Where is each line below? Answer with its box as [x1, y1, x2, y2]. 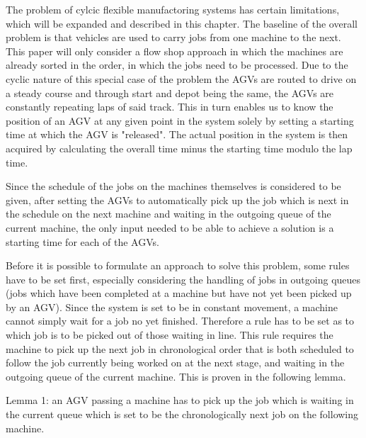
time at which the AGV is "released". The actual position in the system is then [6, 127, 348, 142]
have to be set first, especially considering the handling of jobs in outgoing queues [6, 271, 361, 286]
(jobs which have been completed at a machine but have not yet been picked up [6, 286, 352, 301]
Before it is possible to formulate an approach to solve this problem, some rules [6, 258, 350, 273]
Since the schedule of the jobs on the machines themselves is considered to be [6, 179, 341, 193]
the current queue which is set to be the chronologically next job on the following [6, 407, 359, 422]
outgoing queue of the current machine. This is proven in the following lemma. [6, 369, 346, 383]
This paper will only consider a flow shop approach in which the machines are [6, 43, 343, 58]
